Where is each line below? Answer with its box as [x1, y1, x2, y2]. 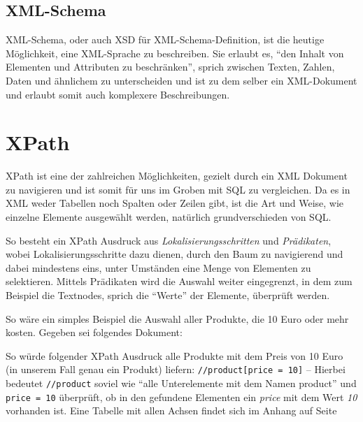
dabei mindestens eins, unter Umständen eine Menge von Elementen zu [6, 260, 311, 275]
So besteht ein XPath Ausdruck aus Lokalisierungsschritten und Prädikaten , [6, 233, 332, 247]
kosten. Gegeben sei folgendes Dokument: [6, 325, 183, 340]
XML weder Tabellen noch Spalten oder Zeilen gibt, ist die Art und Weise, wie [6, 196, 344, 210]
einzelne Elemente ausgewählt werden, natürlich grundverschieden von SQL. [6, 210, 332, 224]
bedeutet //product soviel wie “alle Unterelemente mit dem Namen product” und [6, 376, 357, 391]
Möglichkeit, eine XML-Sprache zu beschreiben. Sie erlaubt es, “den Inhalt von [6, 45, 344, 60]
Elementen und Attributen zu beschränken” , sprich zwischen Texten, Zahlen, [6, 59, 335, 74]
